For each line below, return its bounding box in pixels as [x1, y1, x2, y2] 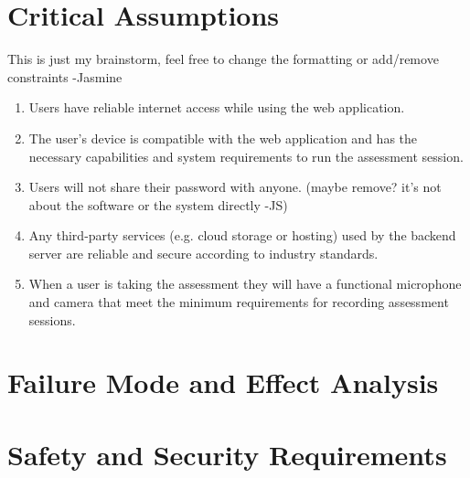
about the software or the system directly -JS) [28, 195, 288, 214]
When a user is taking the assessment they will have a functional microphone [28, 274, 462, 293]
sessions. [28, 310, 76, 329]
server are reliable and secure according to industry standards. [28, 243, 379, 262]
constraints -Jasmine [7, 67, 123, 86]
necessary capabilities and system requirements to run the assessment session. [28, 146, 464, 165]
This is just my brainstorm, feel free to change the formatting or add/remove [7, 49, 439, 69]
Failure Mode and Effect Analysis [7, 364, 439, 401]
